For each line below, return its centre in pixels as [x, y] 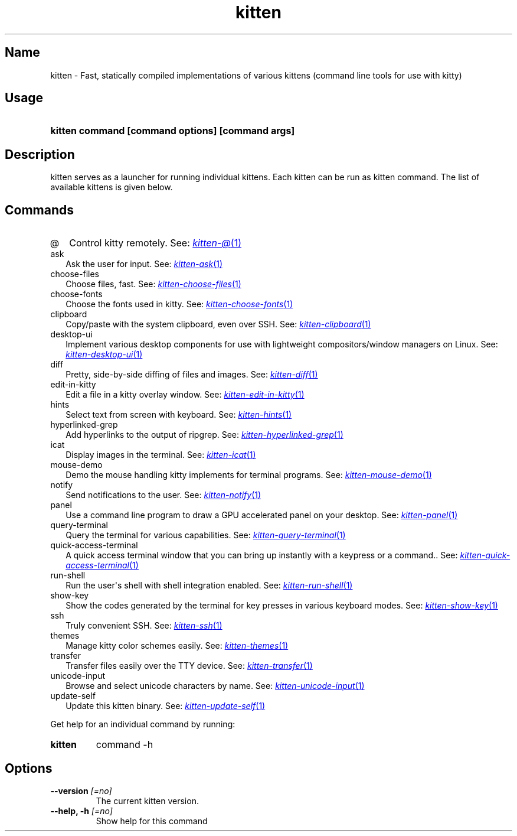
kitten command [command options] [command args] [173, 131]
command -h [125, 745]
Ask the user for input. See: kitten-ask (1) [144, 264]
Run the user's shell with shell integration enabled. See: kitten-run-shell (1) [209, 585]
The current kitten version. [147, 801]
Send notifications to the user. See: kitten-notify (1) [163, 495]
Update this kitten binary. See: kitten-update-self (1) [166, 706]
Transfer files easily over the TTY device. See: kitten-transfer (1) [189, 666]
